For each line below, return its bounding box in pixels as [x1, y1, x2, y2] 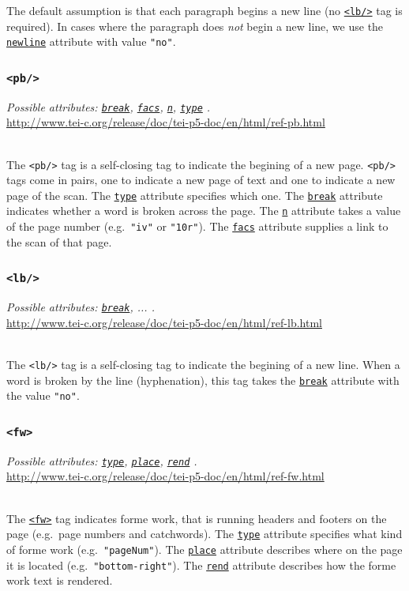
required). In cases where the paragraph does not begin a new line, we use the [6, 17, 384, 34]
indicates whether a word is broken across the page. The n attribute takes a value [6, 202, 401, 219]
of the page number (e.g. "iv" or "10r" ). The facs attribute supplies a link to [6, 218, 388, 235]
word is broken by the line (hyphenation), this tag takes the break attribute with [6, 371, 400, 388]
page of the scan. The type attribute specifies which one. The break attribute [6, 186, 383, 203]
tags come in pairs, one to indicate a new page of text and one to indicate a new [6, 171, 396, 188]
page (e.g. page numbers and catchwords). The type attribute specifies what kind [6, 525, 403, 542]
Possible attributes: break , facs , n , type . [6, 98, 211, 115]
